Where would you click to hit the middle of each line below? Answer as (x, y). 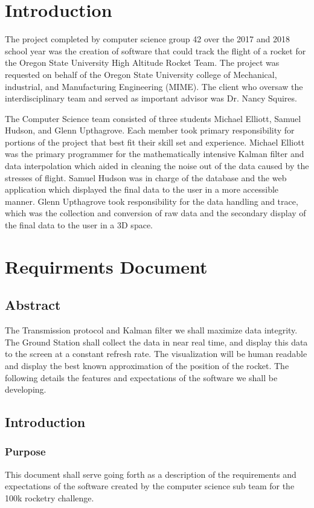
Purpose (25, 452)
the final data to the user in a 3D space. (79, 225)
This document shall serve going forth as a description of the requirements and (151, 474)
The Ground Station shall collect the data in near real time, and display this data (156, 342)
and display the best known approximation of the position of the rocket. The (147, 365)
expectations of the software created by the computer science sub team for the (150, 486)
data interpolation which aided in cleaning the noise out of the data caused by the (157, 166)
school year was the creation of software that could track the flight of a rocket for (155, 50)
